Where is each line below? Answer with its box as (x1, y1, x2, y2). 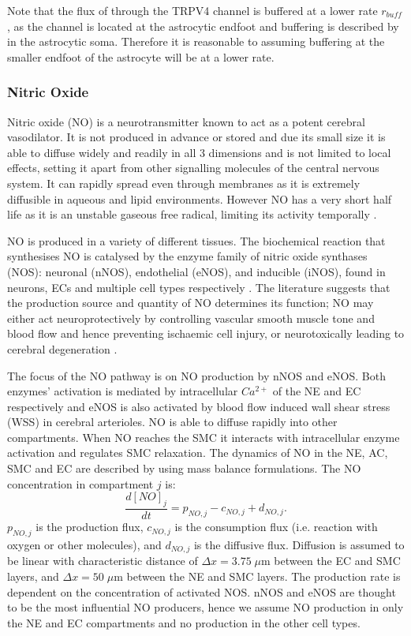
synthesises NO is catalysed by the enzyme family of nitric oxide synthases (7, 248, 368, 264)
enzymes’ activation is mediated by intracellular (7, 383, 238, 399)
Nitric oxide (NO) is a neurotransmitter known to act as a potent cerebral (7, 113, 365, 129)
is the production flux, (35, 518, 144, 535)
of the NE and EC (272, 383, 361, 399)
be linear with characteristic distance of (7, 552, 198, 569)
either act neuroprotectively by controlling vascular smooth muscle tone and (7, 309, 375, 326)
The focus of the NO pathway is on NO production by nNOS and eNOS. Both (7, 367, 386, 383)
